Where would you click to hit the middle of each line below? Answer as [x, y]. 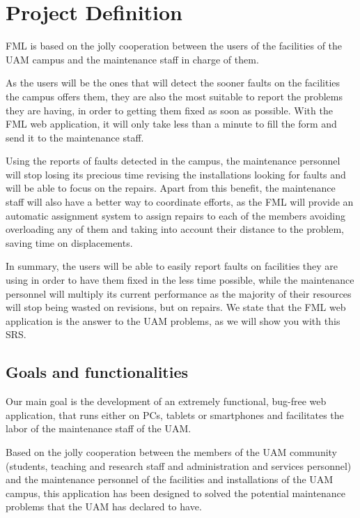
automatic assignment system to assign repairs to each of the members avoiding [175, 215]
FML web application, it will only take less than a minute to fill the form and [171, 124]
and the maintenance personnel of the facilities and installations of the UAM [170, 479]
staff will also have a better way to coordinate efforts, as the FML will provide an [180, 202]
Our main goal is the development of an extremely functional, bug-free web [166, 401]
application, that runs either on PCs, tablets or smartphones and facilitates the [175, 414]
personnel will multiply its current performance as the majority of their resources [179, 293]
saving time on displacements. [69, 242]
